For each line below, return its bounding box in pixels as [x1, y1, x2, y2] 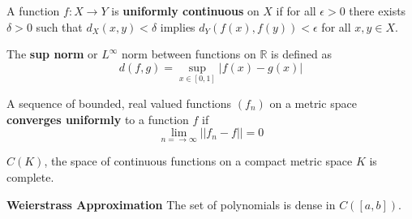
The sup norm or [6, 45, 98, 62]
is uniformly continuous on [111, 2, 260, 19]
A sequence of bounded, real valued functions [6, 95, 232, 111]
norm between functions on [122, 45, 256, 62]
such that [36, 18, 83, 35]
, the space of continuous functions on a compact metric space [44, 152, 353, 170]
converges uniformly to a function [6, 110, 189, 127]
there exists [349, 2, 406, 19]
